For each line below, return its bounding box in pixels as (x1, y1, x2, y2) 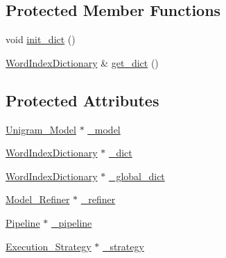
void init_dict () (6, 32, 76, 47)
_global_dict (108, 168, 165, 183)
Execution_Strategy (6, 239, 92, 253)
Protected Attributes (6, 89, 159, 111)
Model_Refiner (6, 192, 70, 207)
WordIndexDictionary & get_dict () (6, 55, 159, 70)
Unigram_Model (6, 122, 76, 136)
